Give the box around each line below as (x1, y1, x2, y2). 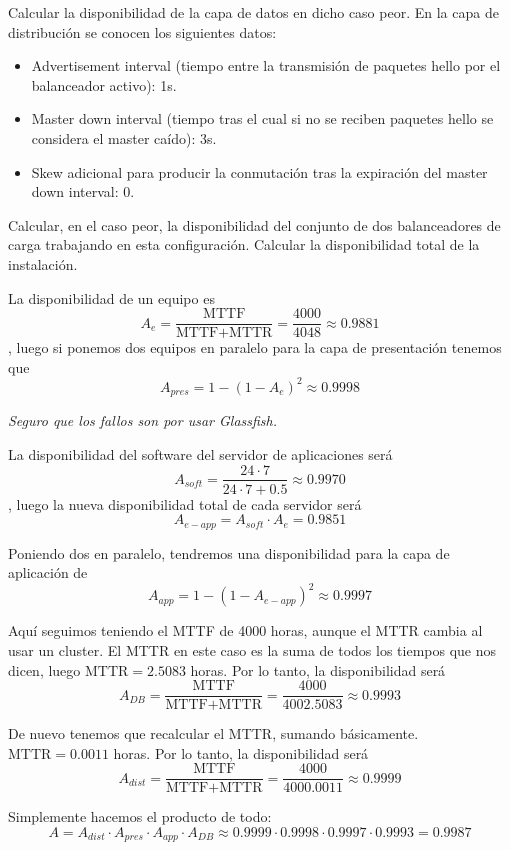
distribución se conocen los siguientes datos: (8, 21, 277, 42)
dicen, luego (8, 659, 81, 680)
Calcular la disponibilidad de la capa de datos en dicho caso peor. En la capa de (8, 2, 499, 22)
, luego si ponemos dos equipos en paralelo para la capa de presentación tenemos (8, 337, 502, 358)
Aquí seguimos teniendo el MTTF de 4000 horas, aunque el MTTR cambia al (8, 620, 483, 641)
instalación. (8, 253, 78, 274)
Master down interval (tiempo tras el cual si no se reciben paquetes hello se (31, 108, 494, 129)
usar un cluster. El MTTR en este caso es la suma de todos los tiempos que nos (8, 639, 497, 660)
